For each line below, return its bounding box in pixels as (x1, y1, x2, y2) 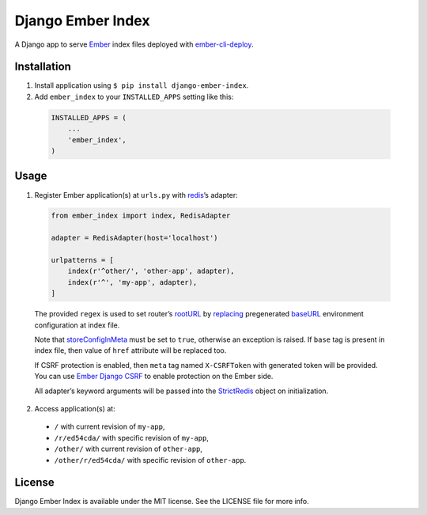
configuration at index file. (34, 320, 120, 330)
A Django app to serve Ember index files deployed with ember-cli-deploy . (14, 40, 254, 49)
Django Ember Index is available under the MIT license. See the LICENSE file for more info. (14, 497, 309, 506)
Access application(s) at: (34, 403, 115, 413)
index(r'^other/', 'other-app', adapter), (67, 267, 235, 276)
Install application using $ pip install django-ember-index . (34, 81, 249, 90)
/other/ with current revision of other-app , (54, 444, 203, 454)
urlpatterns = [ (51, 256, 115, 265)
